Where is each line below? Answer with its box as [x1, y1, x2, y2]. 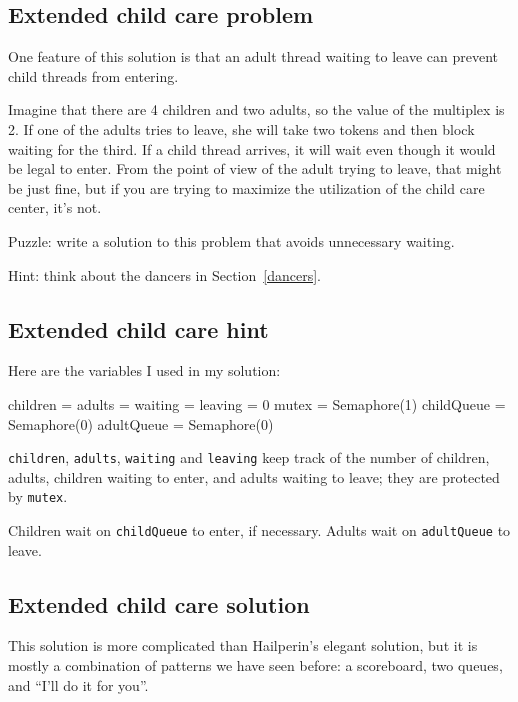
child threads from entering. [8, 65, 179, 86]
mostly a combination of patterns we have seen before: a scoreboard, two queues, [8, 655, 503, 676]
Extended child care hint [8, 313, 269, 344]
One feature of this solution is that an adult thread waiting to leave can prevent [8, 46, 498, 67]
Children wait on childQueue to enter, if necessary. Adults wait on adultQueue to [8, 520, 511, 541]
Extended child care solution [8, 588, 310, 619]
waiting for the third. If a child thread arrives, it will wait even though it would [8, 138, 496, 159]
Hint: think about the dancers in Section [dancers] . [8, 264, 321, 285]
